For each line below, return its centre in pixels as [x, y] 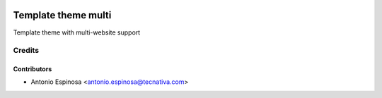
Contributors [33, 69]
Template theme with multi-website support [77, 32]
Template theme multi [62, 15]
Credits [26, 51]
